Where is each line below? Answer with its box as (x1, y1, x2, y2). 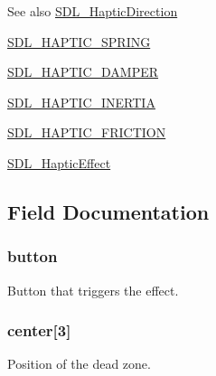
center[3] (7, 319, 71, 342)
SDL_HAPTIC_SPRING (7, 32, 151, 51)
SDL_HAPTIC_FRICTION (7, 123, 166, 142)
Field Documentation (7, 197, 210, 225)
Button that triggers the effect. (7, 280, 179, 299)
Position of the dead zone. (7, 354, 151, 373)
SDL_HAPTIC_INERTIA (7, 92, 155, 111)
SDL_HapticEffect (7, 153, 111, 172)
